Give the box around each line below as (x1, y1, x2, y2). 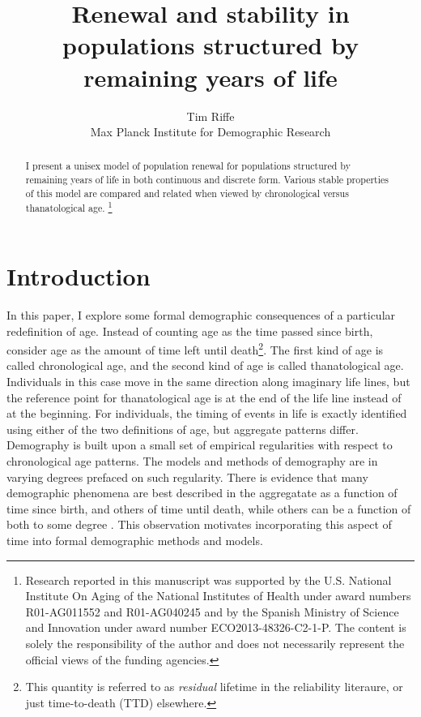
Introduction (6, 260, 151, 293)
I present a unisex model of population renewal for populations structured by (25, 159, 351, 173)
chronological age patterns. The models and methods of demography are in (6, 453, 378, 470)
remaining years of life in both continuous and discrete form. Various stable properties (25, 173, 389, 187)
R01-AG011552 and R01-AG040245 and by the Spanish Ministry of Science (25, 603, 399, 620)
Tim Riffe (186, 107, 235, 124)
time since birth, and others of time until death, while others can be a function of (6, 500, 411, 517)
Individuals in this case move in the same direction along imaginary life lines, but (6, 373, 410, 390)
